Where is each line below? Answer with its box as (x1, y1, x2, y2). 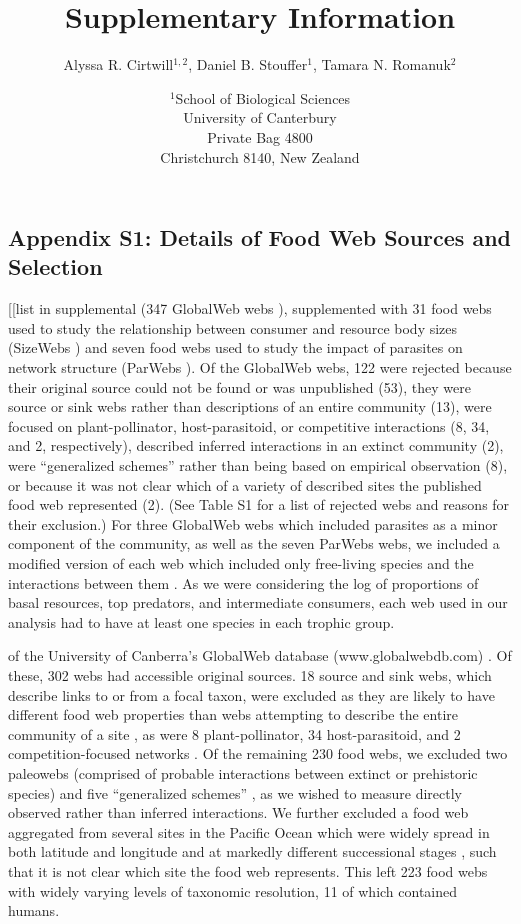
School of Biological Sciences (175, 87, 351, 108)
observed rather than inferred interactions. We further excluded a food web (8, 802, 469, 823)
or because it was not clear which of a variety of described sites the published (8, 474, 482, 495)
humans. (8, 900, 60, 921)
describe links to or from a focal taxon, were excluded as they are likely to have (8, 684, 495, 705)
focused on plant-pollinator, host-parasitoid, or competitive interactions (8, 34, (8, 415, 490, 436)
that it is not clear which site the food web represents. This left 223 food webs (8, 860, 488, 881)
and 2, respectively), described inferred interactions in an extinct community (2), (8, 435, 504, 456)
